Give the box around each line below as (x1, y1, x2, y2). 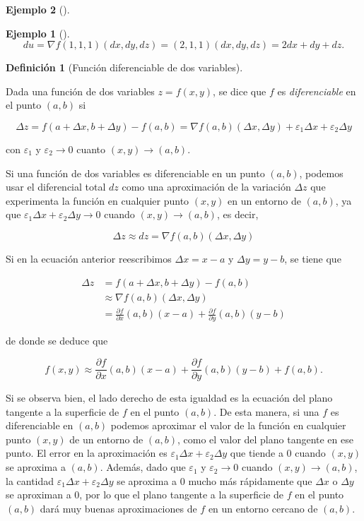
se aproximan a (6, 487, 71, 502)
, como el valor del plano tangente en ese (177, 431, 353, 446)
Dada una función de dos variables (6, 83, 155, 98)
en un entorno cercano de (208, 501, 318, 515)
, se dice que (213, 83, 266, 98)
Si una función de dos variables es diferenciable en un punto (6, 165, 265, 180)
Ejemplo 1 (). (6, 25, 70, 40)
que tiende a (230, 445, 283, 460)
